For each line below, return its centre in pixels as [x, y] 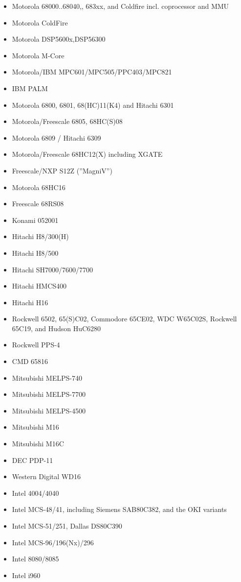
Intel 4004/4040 [35, 493]
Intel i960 [26, 575]
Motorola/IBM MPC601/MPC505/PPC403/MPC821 [92, 72]
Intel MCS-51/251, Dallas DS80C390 [67, 526]
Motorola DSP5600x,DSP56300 [59, 39]
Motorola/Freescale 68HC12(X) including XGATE [87, 154]
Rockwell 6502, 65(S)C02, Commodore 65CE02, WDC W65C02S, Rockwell [124, 319]
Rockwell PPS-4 [36, 345]
